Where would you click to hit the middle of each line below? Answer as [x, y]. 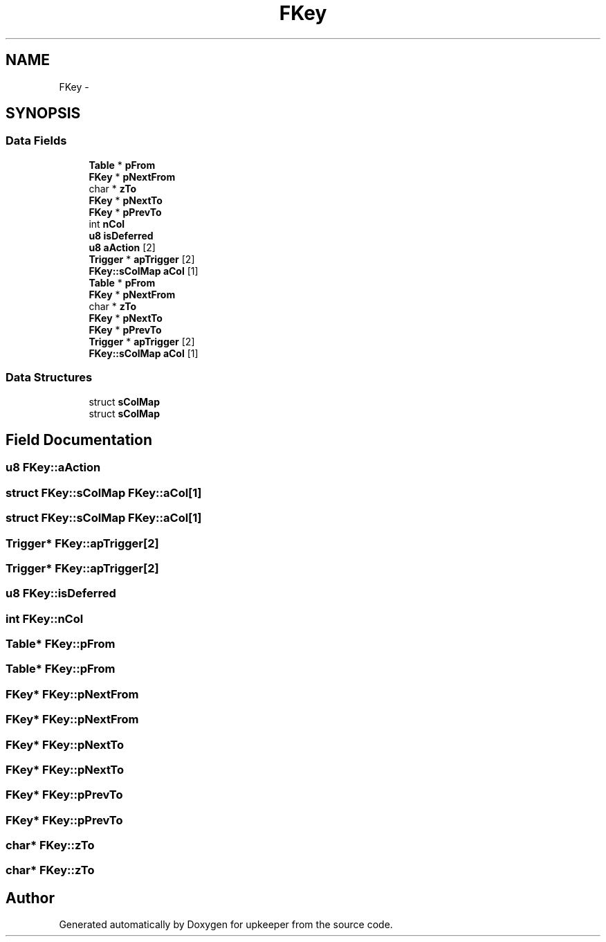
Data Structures [49, 378]
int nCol [107, 224]
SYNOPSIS [43, 114]
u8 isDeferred [121, 235]
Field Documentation [79, 440]
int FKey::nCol [45, 618]
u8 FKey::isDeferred [61, 594]
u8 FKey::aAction [53, 468]
